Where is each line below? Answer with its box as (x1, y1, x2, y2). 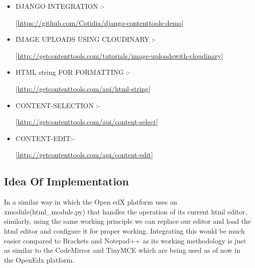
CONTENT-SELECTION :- (15, 100, 100, 110)
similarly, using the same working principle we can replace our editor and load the (4, 216, 251, 226)
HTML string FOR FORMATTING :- (15, 67, 131, 77)
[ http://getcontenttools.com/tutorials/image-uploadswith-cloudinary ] (15, 50, 224, 60)
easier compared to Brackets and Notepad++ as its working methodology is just (4, 235, 246, 245)
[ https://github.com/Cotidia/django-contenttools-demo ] (15, 17, 184, 28)
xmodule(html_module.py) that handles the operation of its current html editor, (4, 206, 247, 216)
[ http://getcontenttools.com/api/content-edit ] (15, 149, 153, 160)
